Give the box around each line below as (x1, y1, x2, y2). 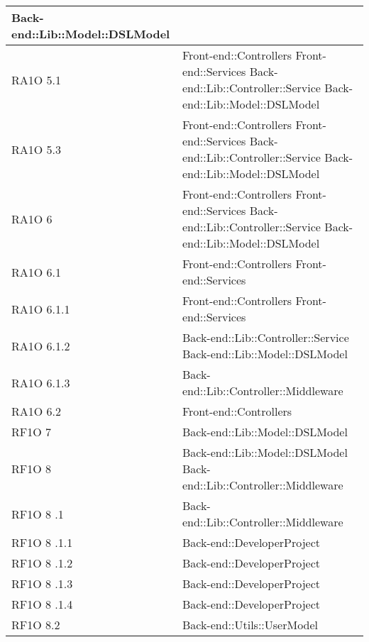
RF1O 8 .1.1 (11, 534, 73, 550)
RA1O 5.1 (11, 71, 62, 88)
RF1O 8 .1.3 (11, 575, 73, 592)
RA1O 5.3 (11, 140, 62, 157)
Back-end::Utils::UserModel (182, 616, 319, 633)
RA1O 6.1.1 (11, 300, 70, 317)
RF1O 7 (11, 424, 52, 440)
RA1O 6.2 (11, 403, 62, 419)
